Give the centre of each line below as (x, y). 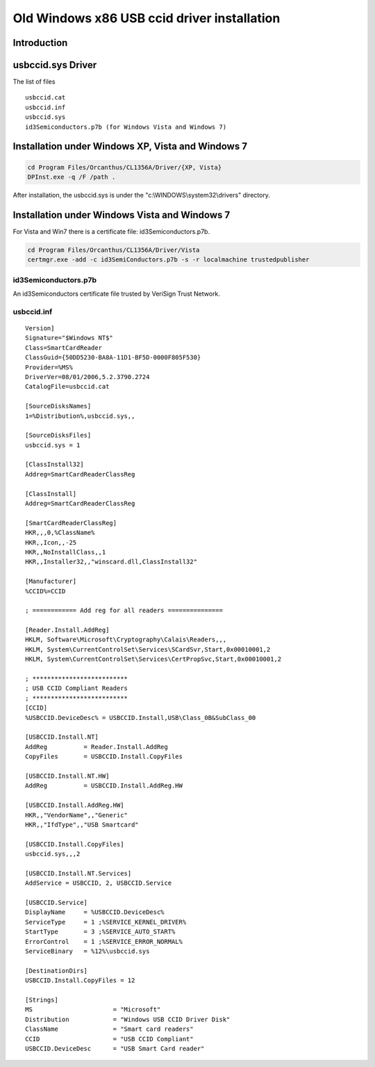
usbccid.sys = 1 (53, 445)
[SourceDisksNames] (58, 406)
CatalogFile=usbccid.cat (67, 387)
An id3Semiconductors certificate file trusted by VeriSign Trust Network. (116, 294)
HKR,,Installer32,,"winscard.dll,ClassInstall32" (111, 562)
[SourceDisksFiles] (58, 435)
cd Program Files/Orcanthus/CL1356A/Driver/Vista (114, 250)
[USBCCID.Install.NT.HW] (67, 776)
